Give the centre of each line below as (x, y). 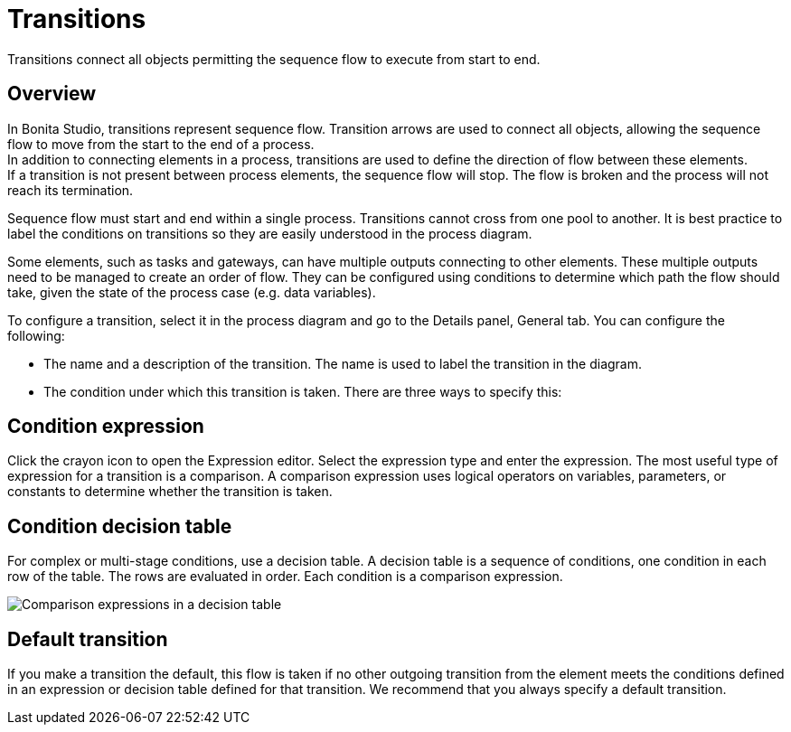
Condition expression (106, 427)
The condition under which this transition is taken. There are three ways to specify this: (303, 391)
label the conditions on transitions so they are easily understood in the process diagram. (270, 233)
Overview (52, 94)
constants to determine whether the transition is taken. (170, 492)
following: (36, 335)
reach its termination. (71, 190)
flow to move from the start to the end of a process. (161, 144)
